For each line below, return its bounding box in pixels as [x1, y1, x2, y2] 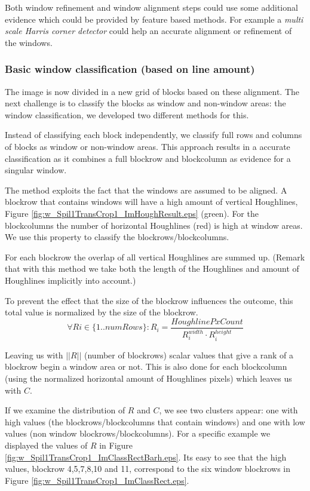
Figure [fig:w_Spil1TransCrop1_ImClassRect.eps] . [5, 474, 189, 486]
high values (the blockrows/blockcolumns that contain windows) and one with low [5, 415, 305, 428]
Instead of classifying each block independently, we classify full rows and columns [5, 128, 302, 141]
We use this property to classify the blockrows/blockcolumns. [5, 231, 229, 243]
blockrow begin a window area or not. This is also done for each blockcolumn [5, 360, 287, 373]
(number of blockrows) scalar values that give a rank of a [84, 348, 294, 361]
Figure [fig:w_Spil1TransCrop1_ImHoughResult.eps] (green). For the [5, 207, 259, 219]
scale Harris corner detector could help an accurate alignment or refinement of [5, 24, 292, 37]
